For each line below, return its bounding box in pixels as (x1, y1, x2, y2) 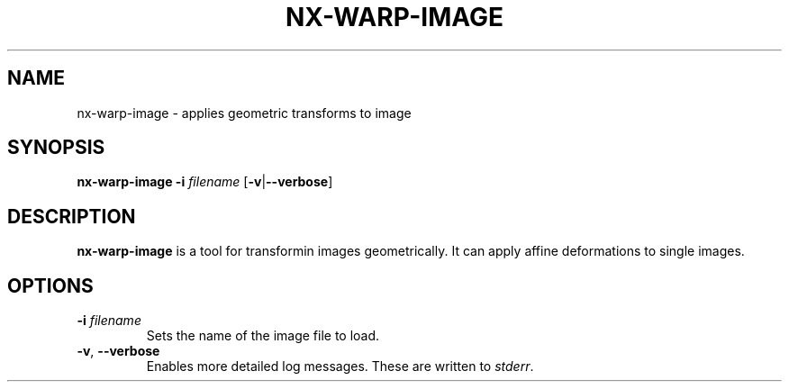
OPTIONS (7, 274, 94, 297)
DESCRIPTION (7, 204, 136, 228)
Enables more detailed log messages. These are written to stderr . (146, 358, 534, 375)
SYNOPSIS (7, 136, 105, 159)
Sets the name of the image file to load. (146, 328, 380, 344)
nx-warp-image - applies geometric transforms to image (77, 104, 412, 121)
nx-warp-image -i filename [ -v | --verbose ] (77, 174, 333, 190)
